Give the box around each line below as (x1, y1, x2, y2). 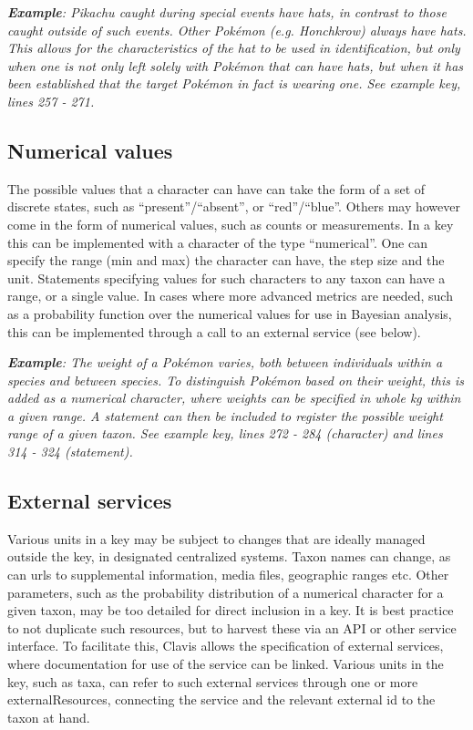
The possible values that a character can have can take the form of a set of (7, 179, 426, 198)
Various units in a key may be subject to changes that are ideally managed (7, 529, 426, 548)
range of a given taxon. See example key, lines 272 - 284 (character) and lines (7, 424, 443, 443)
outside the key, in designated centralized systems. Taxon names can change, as (7, 547, 451, 566)
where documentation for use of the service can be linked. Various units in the (7, 654, 444, 673)
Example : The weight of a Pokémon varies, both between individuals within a (7, 353, 443, 372)
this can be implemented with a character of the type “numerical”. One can (7, 232, 427, 252)
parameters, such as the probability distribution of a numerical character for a (7, 582, 444, 601)
